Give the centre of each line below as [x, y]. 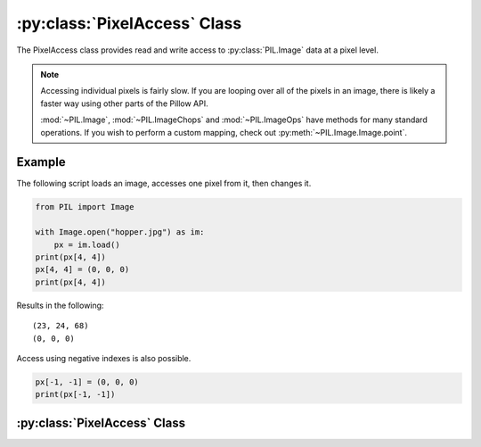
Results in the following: [60, 305]
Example [41, 162]
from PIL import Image [85, 207]
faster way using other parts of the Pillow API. [124, 103]
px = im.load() [87, 244]
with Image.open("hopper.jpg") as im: [120, 232]
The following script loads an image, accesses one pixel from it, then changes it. [164, 184]
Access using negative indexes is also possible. [104, 358]
